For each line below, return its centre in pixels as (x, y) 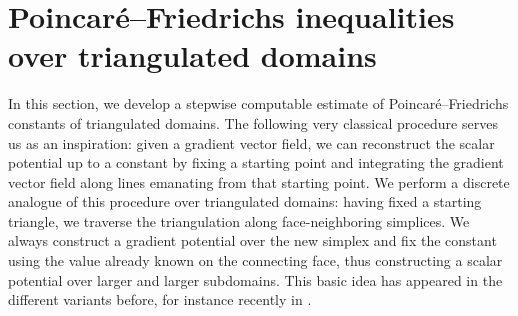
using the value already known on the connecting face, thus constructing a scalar (255, 260)
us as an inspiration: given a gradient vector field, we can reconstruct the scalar (251, 142)
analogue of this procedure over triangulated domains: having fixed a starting (245, 201)
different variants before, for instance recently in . (160, 299)
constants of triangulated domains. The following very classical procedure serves (253, 122)
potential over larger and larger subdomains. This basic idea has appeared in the (255, 279)
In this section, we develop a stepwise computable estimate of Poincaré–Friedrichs (258, 103)
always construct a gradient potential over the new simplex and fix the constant (252, 240)
